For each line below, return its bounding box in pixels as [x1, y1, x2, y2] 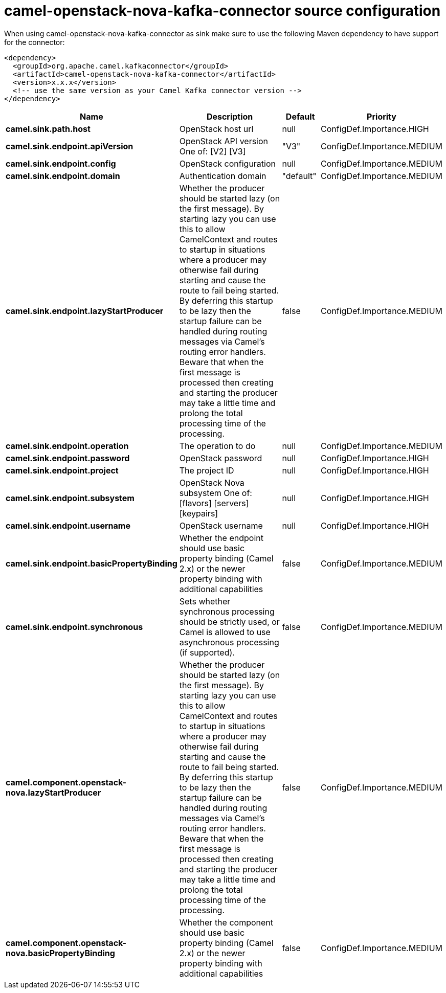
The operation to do [179, 440, 256, 451]
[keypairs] [179, 508, 218, 518]
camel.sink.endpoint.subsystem [6, 492, 135, 503]
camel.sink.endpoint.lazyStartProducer [6, 305, 164, 316]
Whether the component [179, 917, 274, 928]
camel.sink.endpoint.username [6, 520, 130, 531]
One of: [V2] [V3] [179, 146, 246, 156]
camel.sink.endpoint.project [6, 465, 119, 476]
